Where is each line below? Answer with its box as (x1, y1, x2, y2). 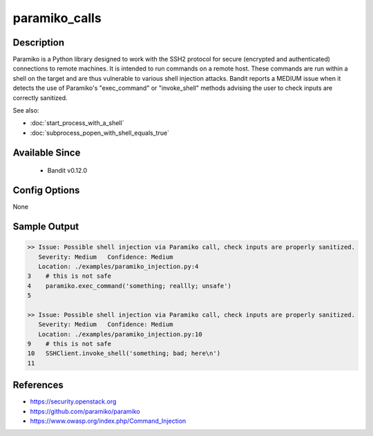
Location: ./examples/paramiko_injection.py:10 (38, 330, 203, 338)
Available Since (12, 146, 81, 158)
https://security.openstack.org (30, 397, 117, 406)
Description (12, 37, 65, 48)
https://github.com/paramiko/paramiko (30, 407, 141, 415)
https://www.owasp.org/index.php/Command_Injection (30, 417, 186, 425)
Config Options (12, 184, 80, 196)
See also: (12, 106, 39, 115)
